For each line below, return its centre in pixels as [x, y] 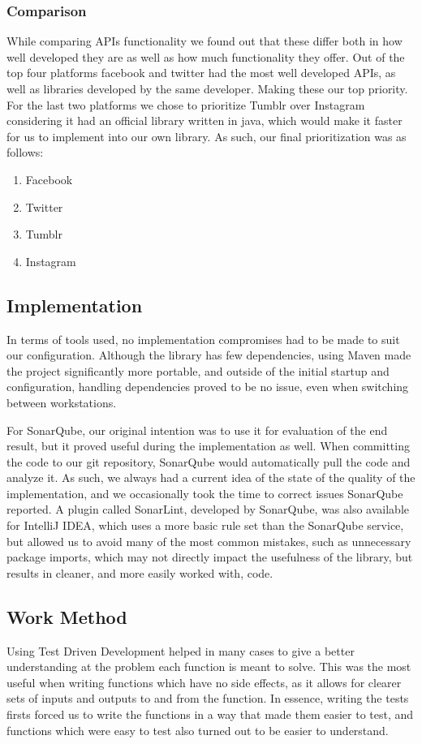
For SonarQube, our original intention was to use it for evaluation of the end [197, 430]
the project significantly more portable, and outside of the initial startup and [198, 370]
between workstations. [62, 402]
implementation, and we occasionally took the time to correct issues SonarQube [205, 493]
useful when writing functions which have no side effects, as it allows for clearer [204, 682]
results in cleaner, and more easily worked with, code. [140, 572]
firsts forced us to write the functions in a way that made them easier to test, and [210, 714]
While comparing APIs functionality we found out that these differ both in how [205, 41]
